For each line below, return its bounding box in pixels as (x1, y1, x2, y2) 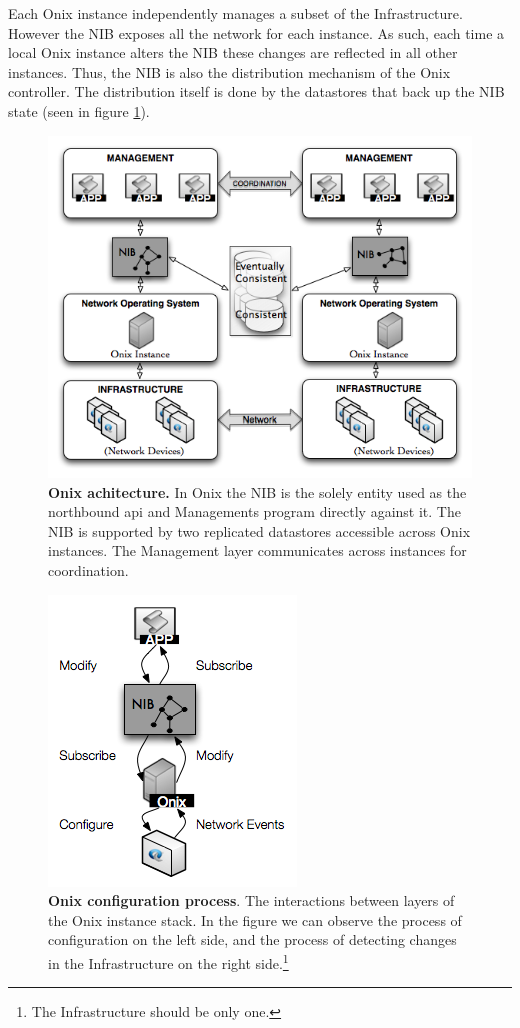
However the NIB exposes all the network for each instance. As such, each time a (8, 22, 505, 43)
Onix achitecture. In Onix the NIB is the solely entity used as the (48, 481, 467, 502)
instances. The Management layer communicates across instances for (48, 540, 467, 561)
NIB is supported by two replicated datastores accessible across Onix (48, 520, 471, 541)
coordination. (48, 559, 129, 580)
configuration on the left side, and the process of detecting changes (48, 929, 457, 950)
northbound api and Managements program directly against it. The (48, 501, 461, 522)
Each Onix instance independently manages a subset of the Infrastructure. (8, 3, 463, 23)
